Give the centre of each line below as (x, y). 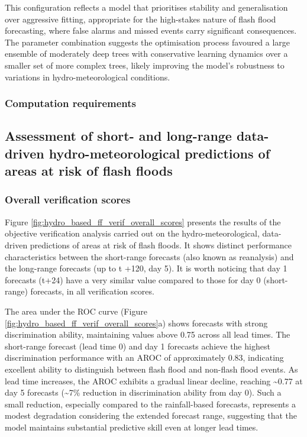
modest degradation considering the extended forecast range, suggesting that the (151, 415)
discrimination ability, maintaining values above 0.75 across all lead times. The (148, 334)
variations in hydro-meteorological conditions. (88, 77)
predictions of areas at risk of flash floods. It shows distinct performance (161, 245)
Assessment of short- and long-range (118, 136)
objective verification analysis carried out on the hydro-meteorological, (132, 233)
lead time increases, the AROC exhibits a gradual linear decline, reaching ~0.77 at (154, 381)
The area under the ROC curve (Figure (76, 311)
